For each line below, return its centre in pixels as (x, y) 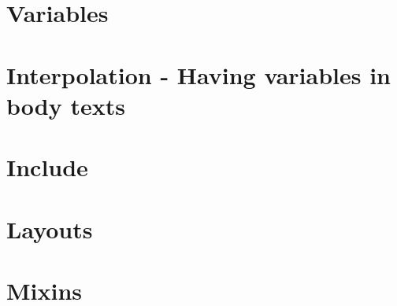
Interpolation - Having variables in (198, 74)
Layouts (50, 229)
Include (47, 167)
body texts (66, 105)
